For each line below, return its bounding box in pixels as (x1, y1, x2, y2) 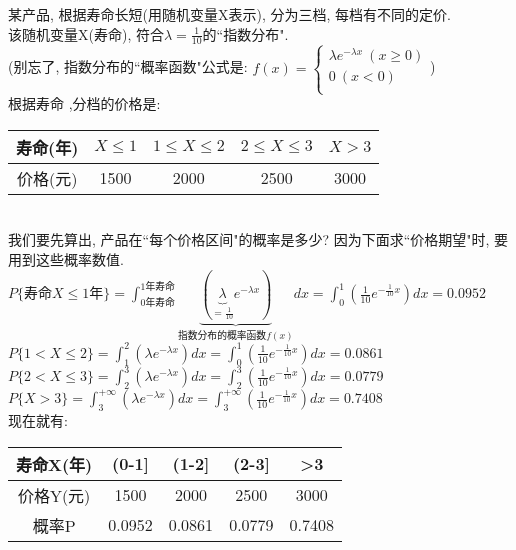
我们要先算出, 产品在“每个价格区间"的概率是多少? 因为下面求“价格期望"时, (8, 229, 490, 250)
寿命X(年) (16, 452, 93, 476)
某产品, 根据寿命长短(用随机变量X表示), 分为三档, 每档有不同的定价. (8, 4, 451, 24)
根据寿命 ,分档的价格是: (8, 93, 161, 114)
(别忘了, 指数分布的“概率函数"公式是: (8, 56, 248, 77)
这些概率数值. (35, 248, 124, 269)
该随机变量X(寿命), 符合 (8, 23, 164, 44)
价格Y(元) (17, 483, 91, 507)
